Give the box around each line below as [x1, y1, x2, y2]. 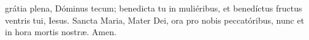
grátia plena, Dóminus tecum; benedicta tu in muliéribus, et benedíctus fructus [5, 2, 302, 14]
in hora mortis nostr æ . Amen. [5, 25, 116, 38]
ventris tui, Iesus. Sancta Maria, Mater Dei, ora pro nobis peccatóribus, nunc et [5, 13, 305, 26]
